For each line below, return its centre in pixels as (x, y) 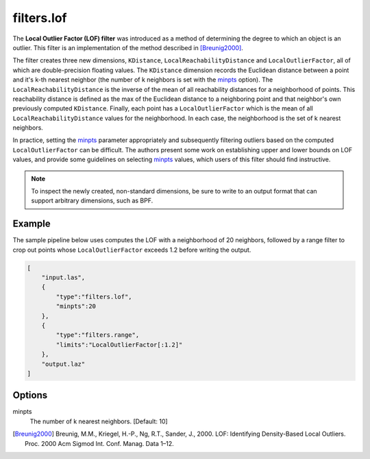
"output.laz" (63, 364)
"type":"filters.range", (98, 335)
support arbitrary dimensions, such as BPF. (92, 201)
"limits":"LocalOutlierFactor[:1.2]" (119, 344)
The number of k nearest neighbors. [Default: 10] (99, 421)
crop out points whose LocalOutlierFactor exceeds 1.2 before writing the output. (132, 250)
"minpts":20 (76, 306)
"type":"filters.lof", (94, 296)
